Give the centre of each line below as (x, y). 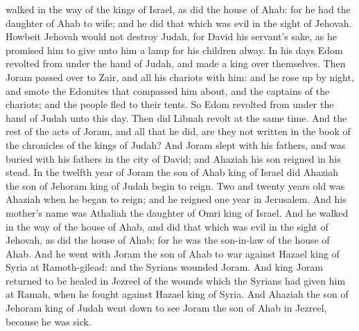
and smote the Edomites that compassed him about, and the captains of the (168, 90)
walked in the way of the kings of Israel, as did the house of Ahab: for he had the (178, 9)
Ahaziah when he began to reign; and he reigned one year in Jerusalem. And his (176, 199)
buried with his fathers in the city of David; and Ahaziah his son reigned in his (173, 158)
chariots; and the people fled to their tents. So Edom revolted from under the (170, 104)
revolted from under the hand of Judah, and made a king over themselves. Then (176, 63)
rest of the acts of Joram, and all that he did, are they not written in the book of (178, 131)
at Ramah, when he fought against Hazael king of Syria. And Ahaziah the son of (177, 294)
